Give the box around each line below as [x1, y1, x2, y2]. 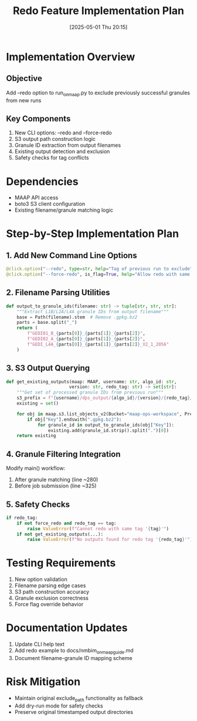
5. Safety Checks [6, 499, 70, 509]
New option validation [14, 576, 67, 583]
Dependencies [6, 175, 79, 188]
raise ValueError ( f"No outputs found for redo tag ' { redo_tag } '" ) [27, 537, 193, 543]
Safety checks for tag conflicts [14, 154, 89, 161]
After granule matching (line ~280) [14, 476, 98, 483]
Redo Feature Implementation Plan [12, 4, 185, 18]
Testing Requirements [6, 556, 116, 570]
